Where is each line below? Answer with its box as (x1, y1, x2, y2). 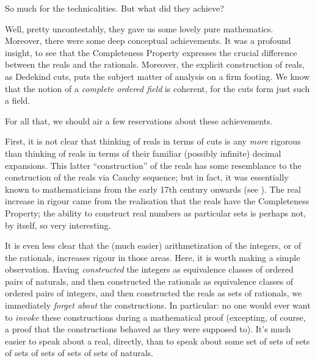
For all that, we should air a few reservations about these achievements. (5, 114, 273, 127)
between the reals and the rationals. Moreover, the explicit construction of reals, (5, 58, 305, 71)
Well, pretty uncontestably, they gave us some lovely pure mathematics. (5, 22, 273, 35)
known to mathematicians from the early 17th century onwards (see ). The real (5, 182, 301, 195)
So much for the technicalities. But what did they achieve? (5, 2, 224, 14)
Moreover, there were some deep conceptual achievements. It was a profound (5, 34, 291, 47)
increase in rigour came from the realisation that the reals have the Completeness (5, 195, 310, 207)
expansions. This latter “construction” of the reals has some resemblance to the (5, 159, 302, 171)
